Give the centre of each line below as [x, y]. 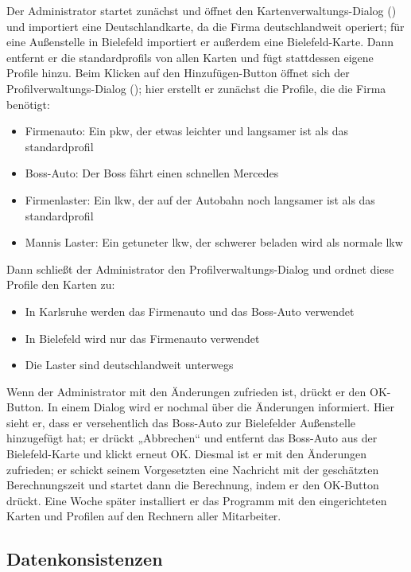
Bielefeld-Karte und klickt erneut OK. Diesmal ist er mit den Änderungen [186, 454]
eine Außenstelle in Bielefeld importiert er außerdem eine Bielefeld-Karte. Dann [200, 42]
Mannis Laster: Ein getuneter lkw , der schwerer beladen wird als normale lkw [214, 242]
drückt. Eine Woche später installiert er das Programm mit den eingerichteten [197, 500]
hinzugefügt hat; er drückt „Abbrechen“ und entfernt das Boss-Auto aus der [192, 438]
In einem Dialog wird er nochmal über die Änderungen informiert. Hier [221, 407]
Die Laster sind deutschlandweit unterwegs [129, 365]
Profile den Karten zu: [61, 284]
